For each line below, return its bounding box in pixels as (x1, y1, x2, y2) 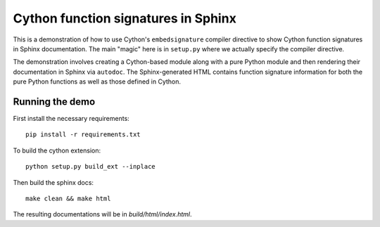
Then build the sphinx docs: (13, 178, 94, 186)
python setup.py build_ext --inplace (25, 162, 156, 171)
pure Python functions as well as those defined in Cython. (13, 77, 182, 86)
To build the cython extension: (13, 146, 101, 155)
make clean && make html (25, 194, 111, 202)
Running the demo (13, 96, 96, 108)
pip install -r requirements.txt (25, 131, 141, 138)
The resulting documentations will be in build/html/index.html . (13, 210, 192, 219)
